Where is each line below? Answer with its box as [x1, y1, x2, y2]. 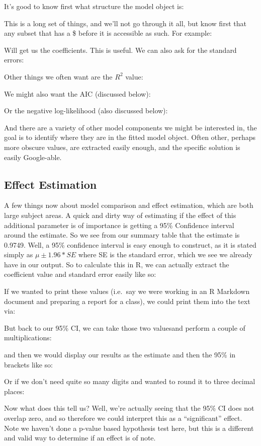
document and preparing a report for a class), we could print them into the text [4, 295, 250, 306]
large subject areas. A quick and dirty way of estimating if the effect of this [4, 209, 236, 220]
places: [4, 386, 25, 396]
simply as [4, 249, 33, 260]
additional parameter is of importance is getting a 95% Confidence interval [4, 219, 234, 230]
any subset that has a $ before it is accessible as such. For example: [4, 28, 212, 38]
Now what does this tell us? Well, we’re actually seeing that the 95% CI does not [4, 403, 254, 413]
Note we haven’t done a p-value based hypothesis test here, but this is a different [4, 422, 254, 433]
